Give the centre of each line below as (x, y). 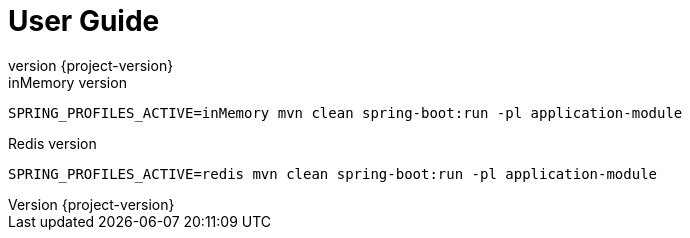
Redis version (52, 143)
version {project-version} (91, 65)
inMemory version (67, 82)
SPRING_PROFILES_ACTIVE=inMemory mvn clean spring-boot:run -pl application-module (345, 112)
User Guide (84, 21)
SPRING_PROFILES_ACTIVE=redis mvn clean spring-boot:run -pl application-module (333, 173)
